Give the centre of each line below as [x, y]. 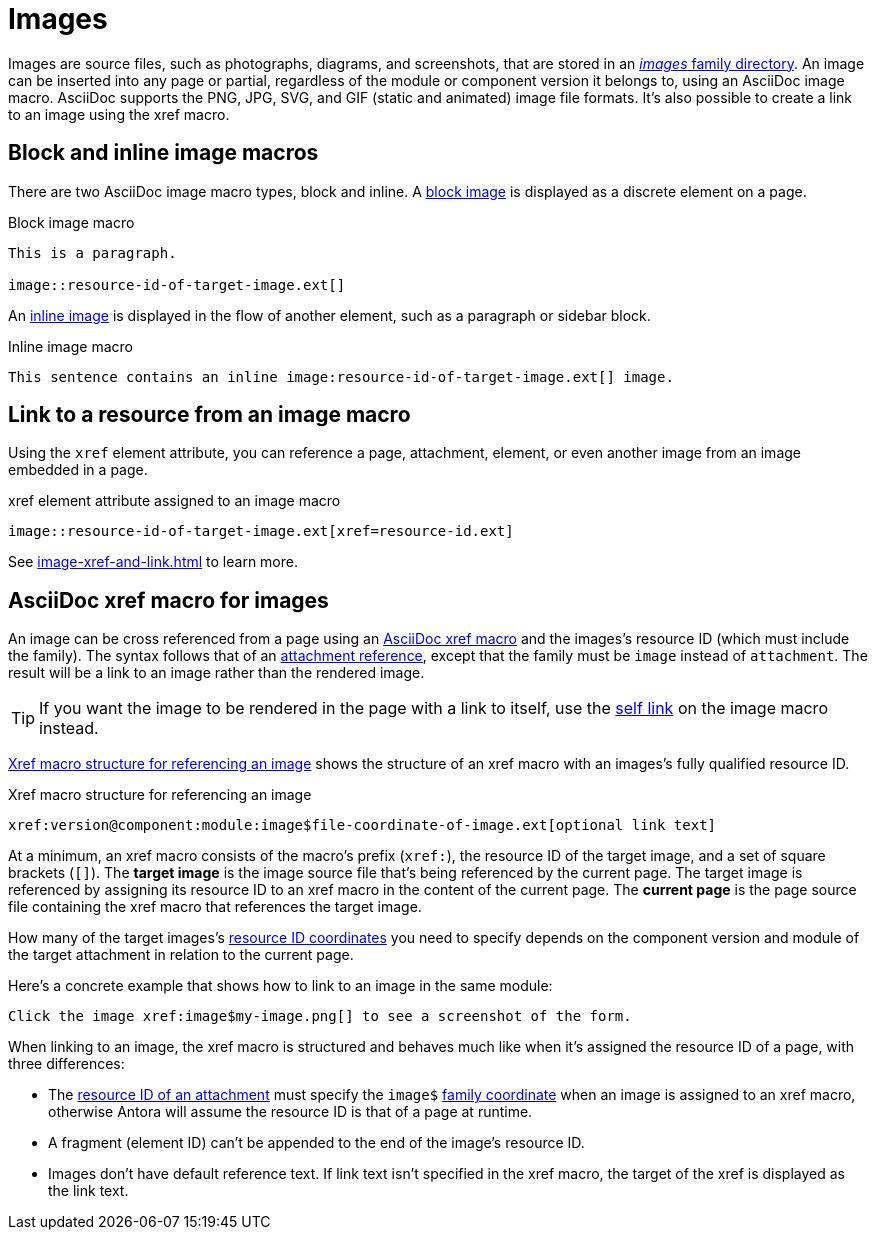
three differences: [66, 1064]
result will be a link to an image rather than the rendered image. [216, 673]
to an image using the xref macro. [119, 114]
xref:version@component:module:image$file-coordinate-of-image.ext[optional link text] [362, 825]
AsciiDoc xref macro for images [168, 600]
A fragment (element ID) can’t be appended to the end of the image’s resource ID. [316, 1143]
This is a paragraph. [92, 252]
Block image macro [71, 222]
